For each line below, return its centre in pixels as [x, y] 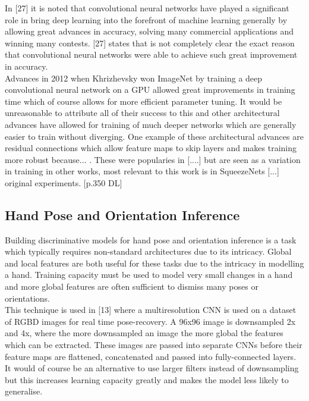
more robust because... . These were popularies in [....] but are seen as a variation [153, 159]
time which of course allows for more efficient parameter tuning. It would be [144, 101]
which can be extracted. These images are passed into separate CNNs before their [154, 345]
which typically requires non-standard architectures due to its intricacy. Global [148, 251]
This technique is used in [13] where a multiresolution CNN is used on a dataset [151, 310]
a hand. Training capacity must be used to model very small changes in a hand [149, 275]
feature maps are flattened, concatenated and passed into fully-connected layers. [151, 356]
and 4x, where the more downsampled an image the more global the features [144, 333]
